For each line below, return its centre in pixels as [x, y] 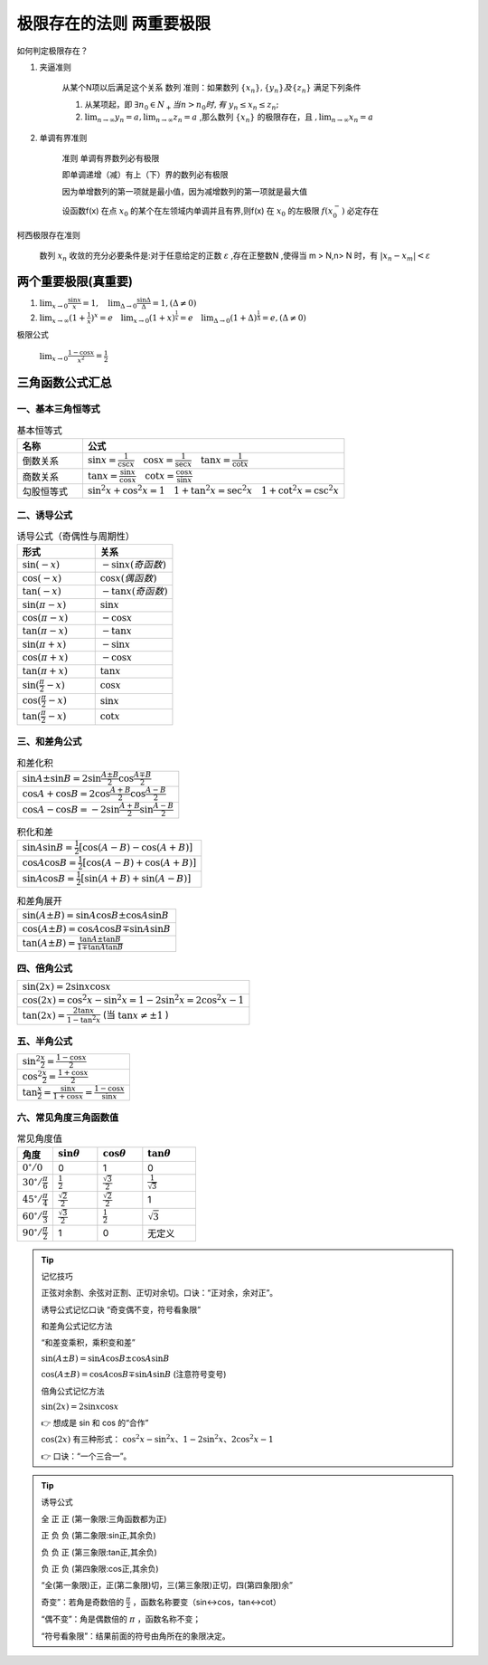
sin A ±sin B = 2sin [62, 778]
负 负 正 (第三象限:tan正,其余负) [99, 1552]
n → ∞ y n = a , [119, 118]
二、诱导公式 [45, 515]
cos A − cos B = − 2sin [71, 809]
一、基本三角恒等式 [59, 409]
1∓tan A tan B [100, 947]
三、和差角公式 [49, 742]
